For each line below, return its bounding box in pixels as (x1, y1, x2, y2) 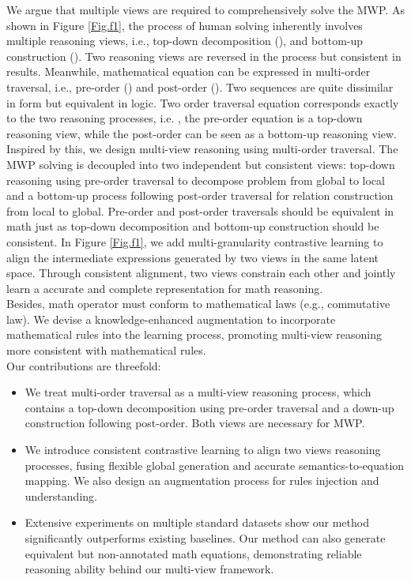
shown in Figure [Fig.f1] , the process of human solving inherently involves (6, 17, 363, 33)
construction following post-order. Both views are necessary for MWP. (25, 415, 365, 431)
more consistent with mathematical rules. (6, 342, 206, 359)
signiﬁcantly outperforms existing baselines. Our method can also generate (25, 530, 386, 546)
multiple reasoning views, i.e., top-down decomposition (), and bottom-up (6, 32, 364, 49)
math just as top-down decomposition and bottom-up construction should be (6, 218, 379, 235)
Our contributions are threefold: (6, 357, 161, 374)
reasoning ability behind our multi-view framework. (25, 561, 274, 577)
